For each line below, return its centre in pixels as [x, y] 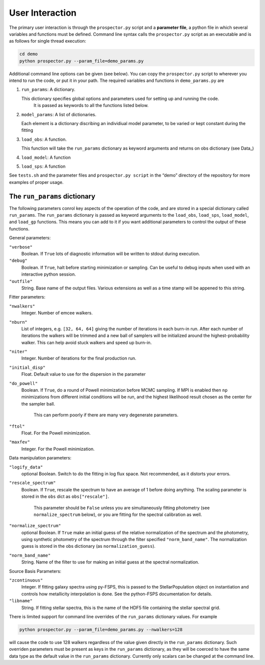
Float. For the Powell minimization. [56, 433]
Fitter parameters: [27, 297]
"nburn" [18, 322]
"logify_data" [26, 467]
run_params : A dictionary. [48, 90]
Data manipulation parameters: [40, 458]
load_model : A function [46, 157]
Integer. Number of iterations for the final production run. [79, 358]
